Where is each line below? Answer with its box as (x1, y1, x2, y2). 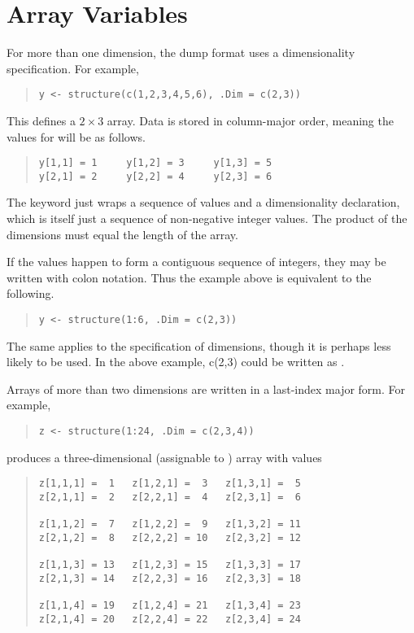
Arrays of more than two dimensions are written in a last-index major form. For (7, 380, 406, 397)
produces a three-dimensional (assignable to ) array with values (7, 448, 322, 465)
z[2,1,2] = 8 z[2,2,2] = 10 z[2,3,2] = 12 (38, 531, 301, 544)
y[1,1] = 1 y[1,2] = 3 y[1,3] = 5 (38, 157, 272, 169)
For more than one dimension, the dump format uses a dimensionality (7, 44, 355, 61)
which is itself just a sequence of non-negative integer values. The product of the (7, 210, 407, 227)
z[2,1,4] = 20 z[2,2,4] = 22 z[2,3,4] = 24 (38, 613, 301, 625)
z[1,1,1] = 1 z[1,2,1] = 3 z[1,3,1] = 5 (38, 478, 301, 490)
